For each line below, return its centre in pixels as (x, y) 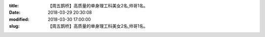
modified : (19, 19)
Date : (15, 13)
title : (14, 6)
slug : (14, 26)
